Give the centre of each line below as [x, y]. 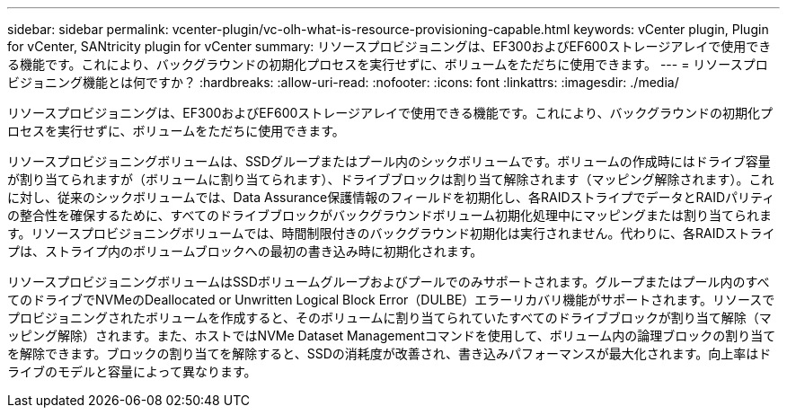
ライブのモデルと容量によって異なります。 [132, 371]
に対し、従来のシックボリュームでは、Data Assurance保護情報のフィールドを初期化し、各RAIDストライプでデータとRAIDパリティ [391, 197]
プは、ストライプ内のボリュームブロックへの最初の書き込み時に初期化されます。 [245, 251]
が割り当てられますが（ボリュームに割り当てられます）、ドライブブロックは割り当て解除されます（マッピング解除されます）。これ [391, 179]
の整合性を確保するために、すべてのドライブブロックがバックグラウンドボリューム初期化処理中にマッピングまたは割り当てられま [390, 215]
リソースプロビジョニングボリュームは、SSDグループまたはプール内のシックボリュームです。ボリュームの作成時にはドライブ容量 [389, 161]
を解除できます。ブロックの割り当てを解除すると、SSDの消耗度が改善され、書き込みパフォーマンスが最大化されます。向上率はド [389, 353]
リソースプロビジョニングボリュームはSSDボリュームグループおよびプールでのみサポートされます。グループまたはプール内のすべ [389, 282]
